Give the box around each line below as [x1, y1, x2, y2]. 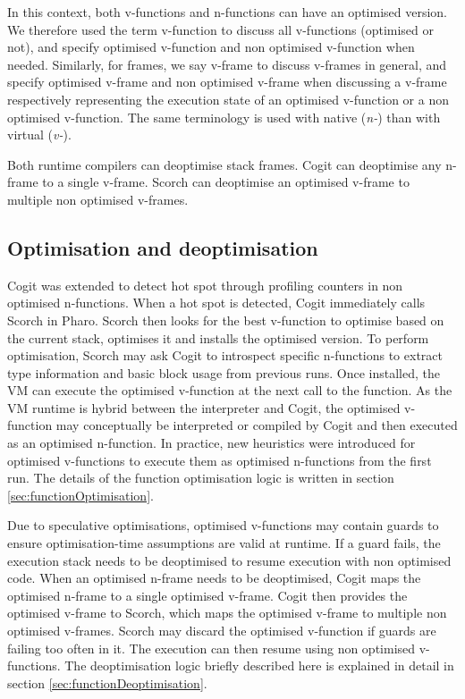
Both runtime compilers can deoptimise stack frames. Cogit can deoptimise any [7, 155, 442, 173]
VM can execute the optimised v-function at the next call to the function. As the [7, 381, 452, 400]
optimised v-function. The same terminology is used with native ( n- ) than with [7, 107, 441, 126]
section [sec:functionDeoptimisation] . [7, 673, 207, 692]
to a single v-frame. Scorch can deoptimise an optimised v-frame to [42, 173, 410, 191]
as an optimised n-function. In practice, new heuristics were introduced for [7, 434, 416, 452]
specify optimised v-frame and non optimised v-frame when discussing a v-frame [7, 72, 447, 91]
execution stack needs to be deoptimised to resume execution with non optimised [7, 551, 452, 569]
